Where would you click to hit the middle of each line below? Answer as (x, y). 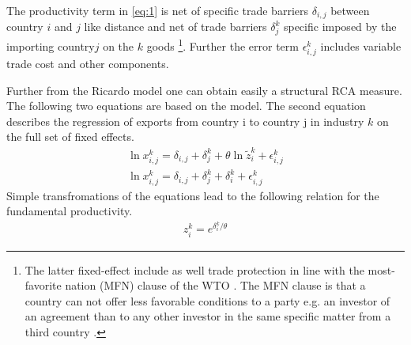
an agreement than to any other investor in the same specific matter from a (208, 316)
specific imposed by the (340, 27)
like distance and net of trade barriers (175, 27)
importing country (51, 45)
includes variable (361, 45)
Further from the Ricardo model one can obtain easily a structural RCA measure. (204, 90)
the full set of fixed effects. (70, 136)
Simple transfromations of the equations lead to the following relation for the (193, 195)
